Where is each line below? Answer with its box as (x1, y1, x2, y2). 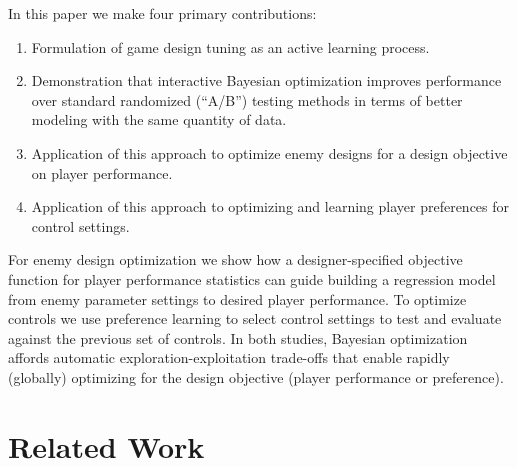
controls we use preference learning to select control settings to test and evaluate (8, 308, 502, 329)
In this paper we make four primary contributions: (8, 3, 317, 23)
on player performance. (31, 162, 173, 183)
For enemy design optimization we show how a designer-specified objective (8, 249, 463, 270)
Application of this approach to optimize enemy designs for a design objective (31, 142, 508, 163)
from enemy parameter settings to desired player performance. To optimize (8, 288, 467, 309)
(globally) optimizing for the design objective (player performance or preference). (8, 366, 504, 387)
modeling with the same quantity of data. (31, 109, 287, 130)
